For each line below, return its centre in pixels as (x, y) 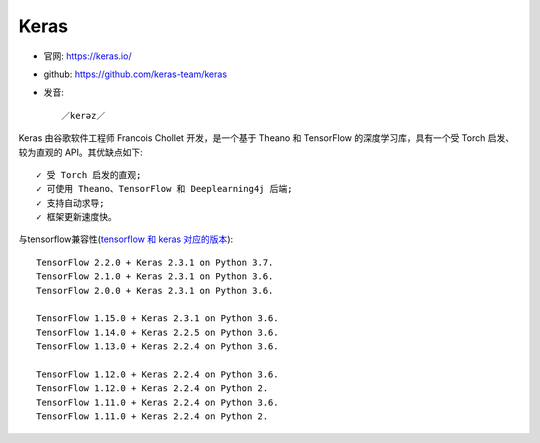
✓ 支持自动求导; (70, 203)
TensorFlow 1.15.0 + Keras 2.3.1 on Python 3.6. (157, 318)
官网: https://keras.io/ (87, 56)
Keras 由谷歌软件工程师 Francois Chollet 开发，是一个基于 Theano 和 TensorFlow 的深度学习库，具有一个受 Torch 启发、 (266, 138)
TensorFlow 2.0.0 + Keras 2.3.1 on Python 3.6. (155, 290)
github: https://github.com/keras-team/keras (135, 74)
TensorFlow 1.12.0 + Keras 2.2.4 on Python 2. (152, 388)
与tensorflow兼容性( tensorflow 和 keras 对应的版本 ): (126, 239)
